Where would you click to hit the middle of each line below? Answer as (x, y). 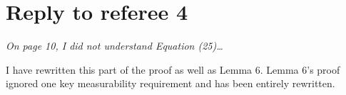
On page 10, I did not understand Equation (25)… (115, 46)
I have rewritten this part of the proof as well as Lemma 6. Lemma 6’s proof (173, 69)
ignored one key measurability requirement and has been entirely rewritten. (171, 83)
